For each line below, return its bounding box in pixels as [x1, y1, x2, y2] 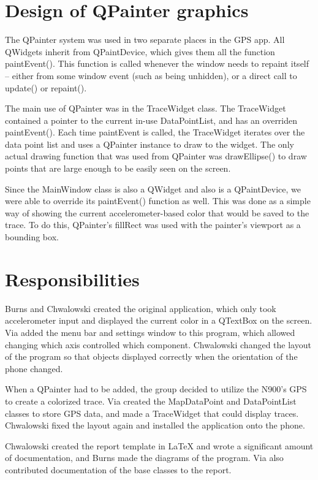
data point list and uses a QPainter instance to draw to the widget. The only [5, 137, 294, 150]
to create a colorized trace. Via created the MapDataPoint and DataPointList [5, 394, 297, 407]
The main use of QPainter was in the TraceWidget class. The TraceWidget [5, 102, 286, 115]
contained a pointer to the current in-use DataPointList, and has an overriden [5, 113, 298, 126]
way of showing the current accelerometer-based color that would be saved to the [5, 206, 309, 219]
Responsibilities [5, 266, 140, 291]
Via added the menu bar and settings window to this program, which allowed [5, 326, 295, 338]
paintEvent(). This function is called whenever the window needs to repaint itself [5, 57, 309, 70]
